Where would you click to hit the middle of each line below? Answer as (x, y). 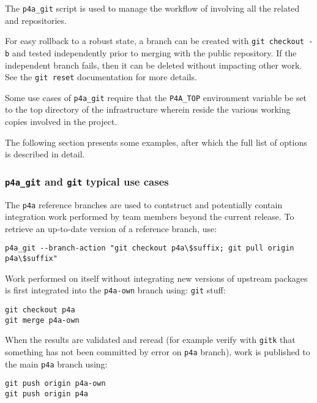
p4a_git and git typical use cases (87, 181)
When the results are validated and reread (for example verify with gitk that (150, 340)
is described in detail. (45, 154)
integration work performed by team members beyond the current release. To (150, 217)
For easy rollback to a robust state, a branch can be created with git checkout (155, 41)
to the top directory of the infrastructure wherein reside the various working (148, 109)
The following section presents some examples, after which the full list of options (156, 142)
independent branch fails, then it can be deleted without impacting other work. (154, 65)
